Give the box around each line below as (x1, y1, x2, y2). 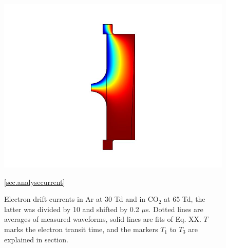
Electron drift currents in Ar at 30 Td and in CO (4, 194, 159, 204)
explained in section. (4, 234, 68, 244)
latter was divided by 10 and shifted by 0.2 (4, 203, 139, 214)
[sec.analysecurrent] (4, 176, 65, 187)
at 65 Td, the (164, 194, 205, 204)
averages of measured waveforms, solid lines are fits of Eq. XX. (4, 214, 201, 224)
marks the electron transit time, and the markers (4, 223, 158, 234)
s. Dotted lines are (145, 203, 203, 214)
